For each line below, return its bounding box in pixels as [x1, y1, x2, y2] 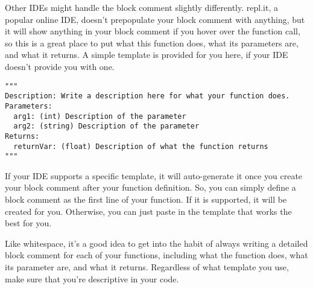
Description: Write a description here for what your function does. [5, 92, 290, 101]
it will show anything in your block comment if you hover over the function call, [5, 25, 300, 37]
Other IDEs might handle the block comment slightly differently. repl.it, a [5, 1, 278, 13]
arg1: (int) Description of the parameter [13, 112, 186, 121]
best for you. [5, 217, 52, 229]
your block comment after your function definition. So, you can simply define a [5, 181, 296, 194]
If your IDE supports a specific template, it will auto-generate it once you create [5, 169, 303, 182]
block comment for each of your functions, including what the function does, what [5, 249, 308, 261]
